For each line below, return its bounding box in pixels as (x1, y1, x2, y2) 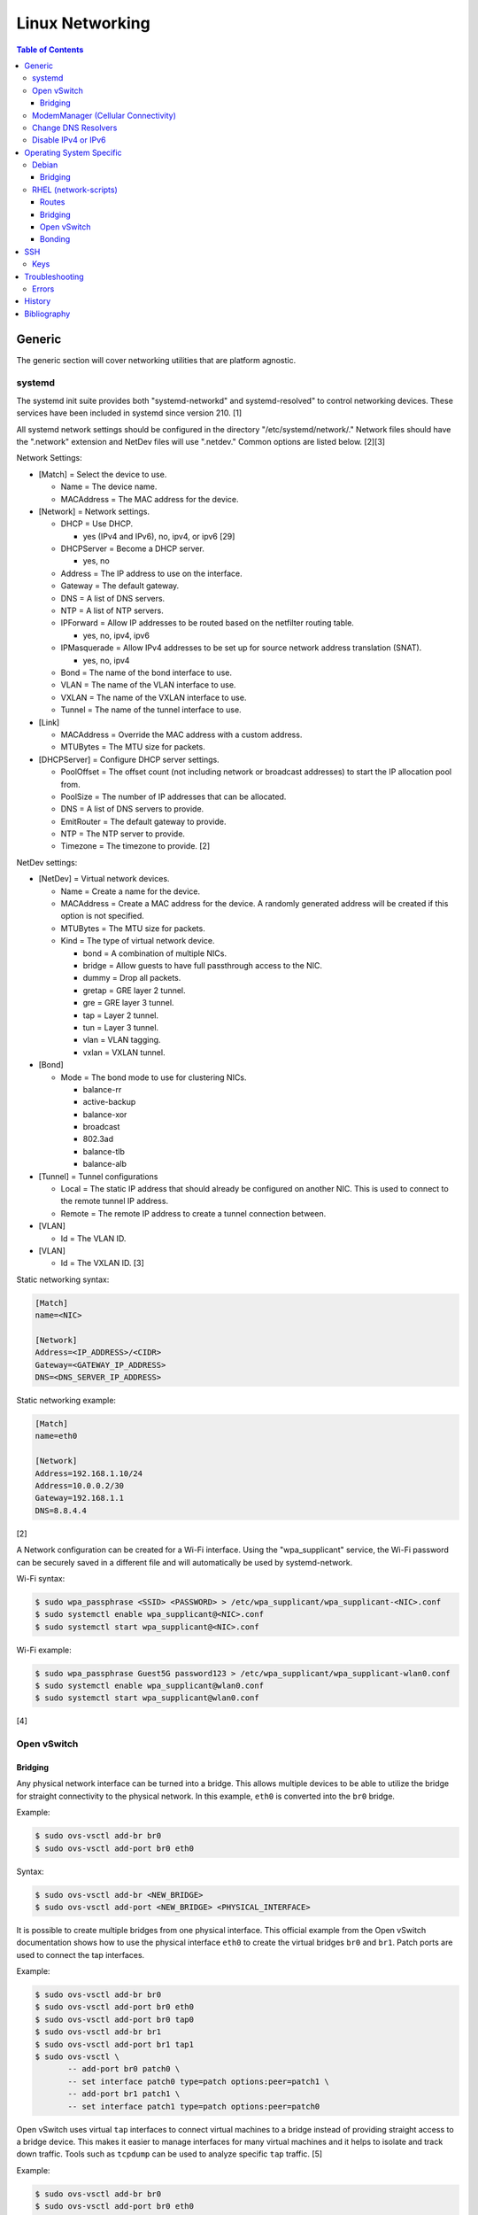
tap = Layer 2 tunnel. (82, 1010, 159, 1021)
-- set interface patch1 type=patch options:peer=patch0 (67, 2101, 320, 2111)
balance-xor (82, 1108, 127, 1120)
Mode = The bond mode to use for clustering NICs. (60, 1072, 247, 1083)
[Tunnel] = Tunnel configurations (38, 1170, 158, 1182)
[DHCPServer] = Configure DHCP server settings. (38, 754, 220, 765)
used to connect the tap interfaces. (16, 1949, 145, 1960)
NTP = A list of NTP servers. (60, 605, 164, 616)
